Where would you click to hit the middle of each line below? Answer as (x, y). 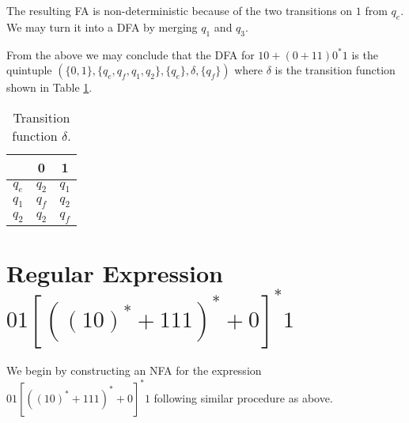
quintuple (29, 70)
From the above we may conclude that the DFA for (131, 54)
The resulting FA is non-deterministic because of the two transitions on (180, 10)
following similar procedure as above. (243, 397)
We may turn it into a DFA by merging (102, 26)
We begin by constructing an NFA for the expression (134, 370)
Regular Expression (115, 272)
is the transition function (335, 70)
